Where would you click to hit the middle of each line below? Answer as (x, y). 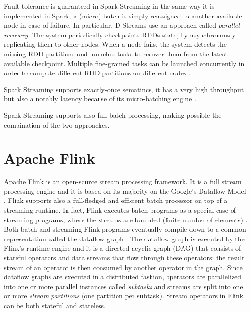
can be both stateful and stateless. (55, 305)
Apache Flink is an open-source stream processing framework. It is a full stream (123, 181)
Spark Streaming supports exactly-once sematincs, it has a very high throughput (124, 89)
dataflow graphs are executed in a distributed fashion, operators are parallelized (123, 277)
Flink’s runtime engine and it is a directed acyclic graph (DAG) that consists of (123, 248)
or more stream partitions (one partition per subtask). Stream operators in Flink (124, 296)
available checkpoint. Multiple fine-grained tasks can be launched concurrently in (124, 63)
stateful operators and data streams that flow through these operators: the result (124, 257)
